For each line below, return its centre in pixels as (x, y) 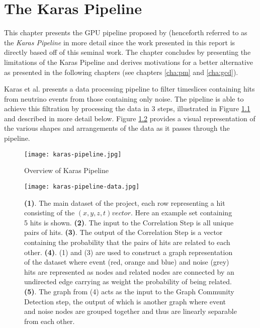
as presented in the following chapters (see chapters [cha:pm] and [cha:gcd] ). (121, 72)
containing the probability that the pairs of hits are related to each (127, 242)
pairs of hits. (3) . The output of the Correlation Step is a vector (123, 232)
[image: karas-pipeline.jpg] (73, 154)
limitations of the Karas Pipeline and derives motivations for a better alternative (128, 62)
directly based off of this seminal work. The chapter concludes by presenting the (127, 52)
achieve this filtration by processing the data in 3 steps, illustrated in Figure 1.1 (127, 108)
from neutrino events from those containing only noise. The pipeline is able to (124, 98)
